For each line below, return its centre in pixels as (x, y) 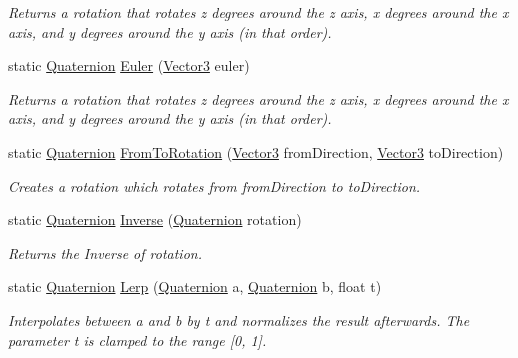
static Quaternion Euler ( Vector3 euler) (129, 65)
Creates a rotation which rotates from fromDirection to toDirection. (214, 185)
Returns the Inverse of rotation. (105, 252)
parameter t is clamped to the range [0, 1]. (137, 339)
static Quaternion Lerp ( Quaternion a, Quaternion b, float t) (195, 286)
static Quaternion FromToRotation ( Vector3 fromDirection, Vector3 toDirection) (256, 151)
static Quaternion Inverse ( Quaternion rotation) (155, 219)
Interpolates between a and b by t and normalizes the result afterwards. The (239, 319)
